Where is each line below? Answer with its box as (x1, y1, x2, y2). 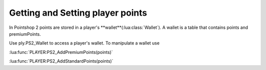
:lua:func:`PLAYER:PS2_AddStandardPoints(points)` (9, 58, 113, 64)
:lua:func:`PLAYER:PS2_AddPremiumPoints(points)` (9, 49, 113, 55)
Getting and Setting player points (9, 7, 147, 18)
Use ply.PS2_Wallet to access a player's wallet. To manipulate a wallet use (9, 40, 160, 46)
